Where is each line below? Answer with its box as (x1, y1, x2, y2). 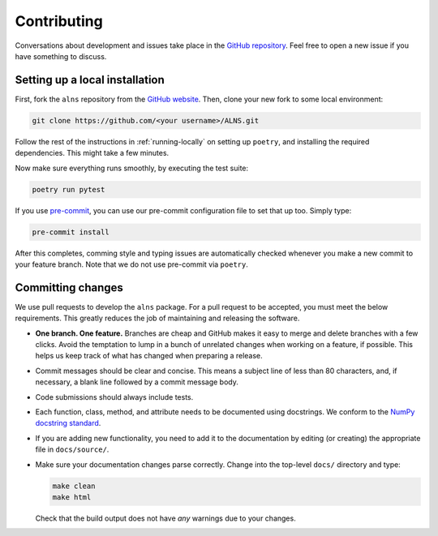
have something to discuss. (15, 51, 107, 61)
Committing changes (15, 281, 123, 294)
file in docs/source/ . (35, 444, 109, 454)
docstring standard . (35, 418, 101, 428)
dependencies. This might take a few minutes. (15, 148, 170, 158)
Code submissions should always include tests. (35, 392, 194, 401)
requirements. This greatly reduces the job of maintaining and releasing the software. (15, 313, 300, 324)
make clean (52, 481, 96, 491)
